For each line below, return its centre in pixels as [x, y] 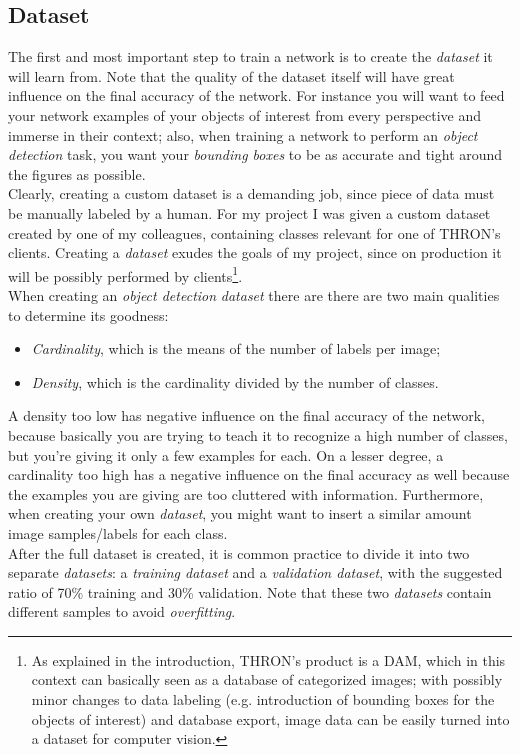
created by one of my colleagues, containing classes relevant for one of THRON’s [254, 232]
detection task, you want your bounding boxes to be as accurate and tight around [255, 154]
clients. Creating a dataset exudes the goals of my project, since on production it [255, 252]
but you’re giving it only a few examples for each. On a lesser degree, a [226, 454]
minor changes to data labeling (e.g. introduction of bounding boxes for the [263, 699]
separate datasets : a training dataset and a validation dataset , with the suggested [255, 572]
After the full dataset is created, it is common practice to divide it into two [239, 552]
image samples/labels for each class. [118, 532]
